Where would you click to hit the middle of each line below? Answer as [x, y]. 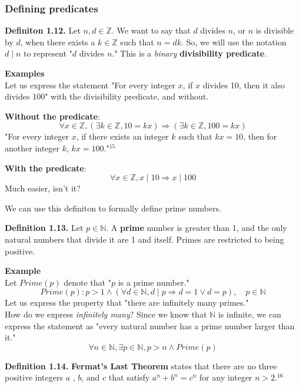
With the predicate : [46, 168]
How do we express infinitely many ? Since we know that [106, 314]
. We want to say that [151, 30]
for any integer [226, 377]
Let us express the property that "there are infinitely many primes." [127, 302]
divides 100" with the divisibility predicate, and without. [107, 96]
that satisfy [129, 377]
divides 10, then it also [244, 85]
